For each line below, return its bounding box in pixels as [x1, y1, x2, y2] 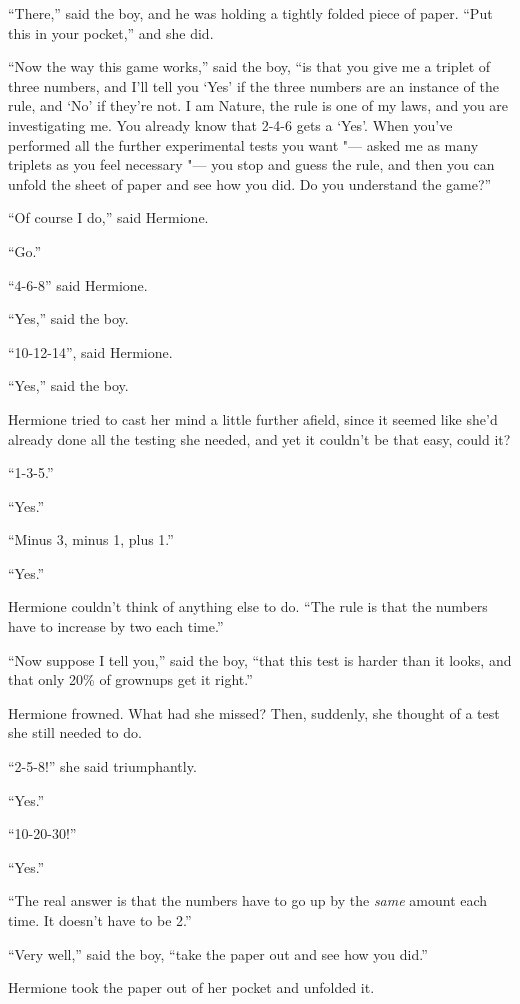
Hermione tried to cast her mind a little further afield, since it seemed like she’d [8, 408, 498, 429]
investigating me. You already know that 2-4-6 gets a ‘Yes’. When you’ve [8, 114, 453, 135]
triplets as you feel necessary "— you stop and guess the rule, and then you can [8, 154, 495, 175]
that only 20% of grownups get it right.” [8, 669, 253, 690]
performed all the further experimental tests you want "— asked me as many [8, 134, 479, 155]
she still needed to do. [8, 722, 142, 743]
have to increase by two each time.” [8, 616, 224, 637]
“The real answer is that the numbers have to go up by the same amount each [8, 890, 488, 911]
